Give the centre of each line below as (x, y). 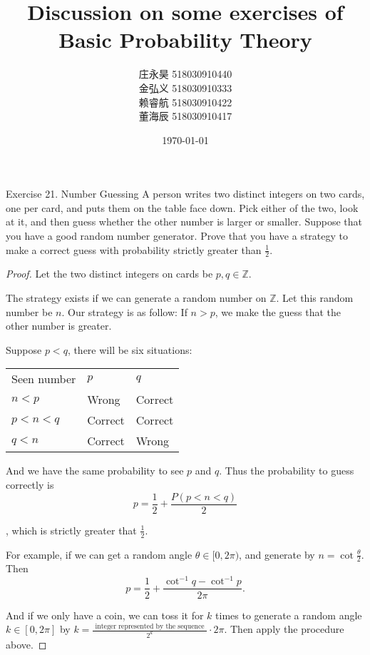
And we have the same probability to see (95, 471)
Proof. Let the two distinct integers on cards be (109, 274)
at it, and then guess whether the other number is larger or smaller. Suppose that (184, 222)
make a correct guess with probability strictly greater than (134, 249)
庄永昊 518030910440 (185, 74)
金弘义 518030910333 (185, 87)
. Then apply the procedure (284, 629)
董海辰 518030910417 (185, 116)
